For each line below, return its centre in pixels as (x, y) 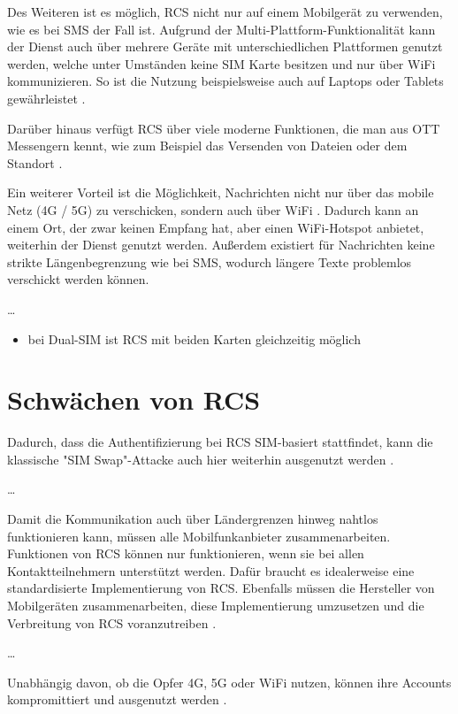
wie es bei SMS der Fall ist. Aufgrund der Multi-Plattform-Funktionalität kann (221, 29)
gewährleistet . (46, 98)
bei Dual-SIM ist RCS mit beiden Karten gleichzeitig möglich (194, 338)
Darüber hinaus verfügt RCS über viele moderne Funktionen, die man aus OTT (224, 128)
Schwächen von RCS (134, 399)
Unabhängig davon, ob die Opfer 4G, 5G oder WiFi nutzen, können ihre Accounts (229, 682)
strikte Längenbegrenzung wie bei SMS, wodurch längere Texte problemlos (210, 261)
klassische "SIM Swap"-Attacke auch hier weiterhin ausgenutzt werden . (201, 459)
